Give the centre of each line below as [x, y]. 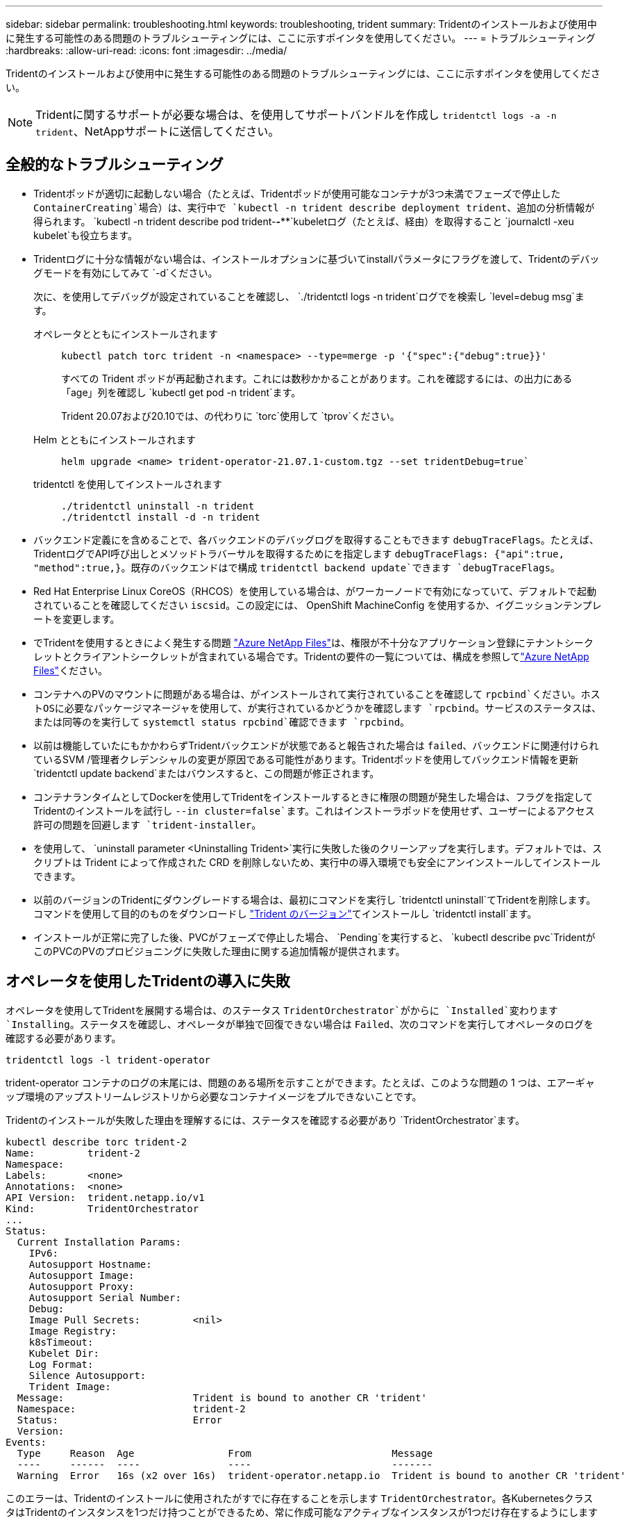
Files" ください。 [71, 670]
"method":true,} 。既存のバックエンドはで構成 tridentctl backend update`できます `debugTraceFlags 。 [297, 567]
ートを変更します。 [77, 619]
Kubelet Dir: [64, 1353]
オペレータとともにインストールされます [126, 334]
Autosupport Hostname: [90, 1264]
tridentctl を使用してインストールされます [128, 484]
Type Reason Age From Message [225, 1453]
